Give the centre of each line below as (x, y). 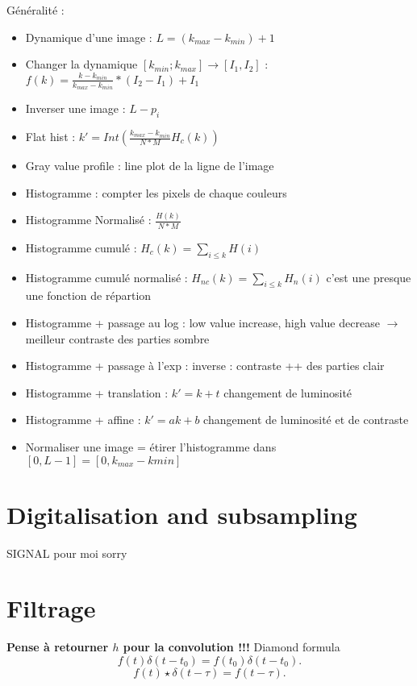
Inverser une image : (75, 108)
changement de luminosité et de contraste (306, 420)
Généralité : (35, 10)
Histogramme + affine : (83, 420)
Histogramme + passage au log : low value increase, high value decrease (202, 322)
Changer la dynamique (81, 64)
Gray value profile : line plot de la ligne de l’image (150, 165)
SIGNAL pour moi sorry (67, 553)
